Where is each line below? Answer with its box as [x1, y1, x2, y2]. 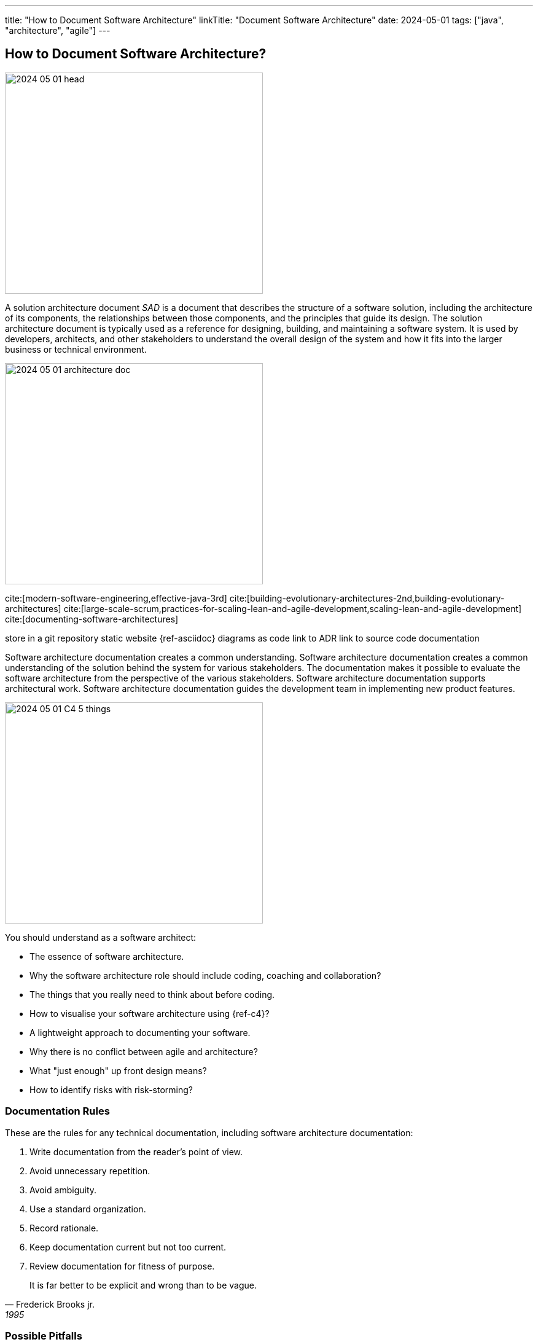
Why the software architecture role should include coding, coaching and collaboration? [29, 970, 381, 981]
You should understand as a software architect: [5, 932, 197, 943]
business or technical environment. [5, 343, 147, 355]
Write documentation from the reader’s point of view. [29, 1146, 243, 1157]
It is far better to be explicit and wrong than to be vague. [29, 1279, 257, 1290]
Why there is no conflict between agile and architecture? [29, 1046, 258, 1057]
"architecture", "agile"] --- [5, 25, 111, 36]
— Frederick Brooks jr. [5, 1298, 95, 1309]
